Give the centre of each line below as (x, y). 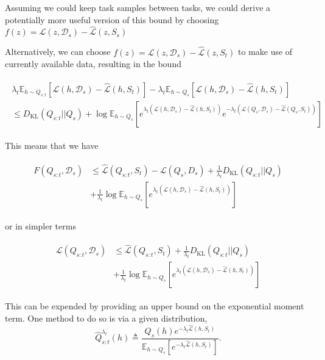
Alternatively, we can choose (58, 52)
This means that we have (52, 145)
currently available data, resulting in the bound (93, 64)
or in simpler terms (40, 225)
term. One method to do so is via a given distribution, (106, 318)
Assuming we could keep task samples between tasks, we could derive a (138, 7)
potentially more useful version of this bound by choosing (112, 19)
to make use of (265, 52)
